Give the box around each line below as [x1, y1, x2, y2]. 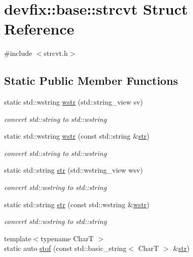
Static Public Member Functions [4, 73, 178, 88]
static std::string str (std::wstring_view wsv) [4, 165, 143, 175]
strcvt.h [44, 48, 68, 58]
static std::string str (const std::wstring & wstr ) [4, 199, 150, 209]
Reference [4, 18, 74, 39]
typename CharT [41, 233, 94, 243]
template [4, 233, 31, 243]
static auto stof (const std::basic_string [4, 243, 127, 253]
